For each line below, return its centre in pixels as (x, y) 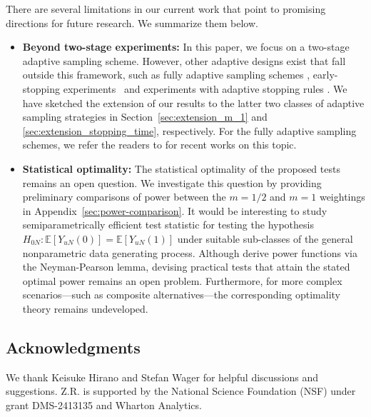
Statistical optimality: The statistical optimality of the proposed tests (181, 168)
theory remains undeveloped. (85, 308)
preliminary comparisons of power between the (124, 197)
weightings (342, 197)
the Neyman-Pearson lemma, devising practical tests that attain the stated (186, 267)
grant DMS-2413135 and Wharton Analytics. (104, 405)
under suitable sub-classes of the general (265, 238)
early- (325, 75)
